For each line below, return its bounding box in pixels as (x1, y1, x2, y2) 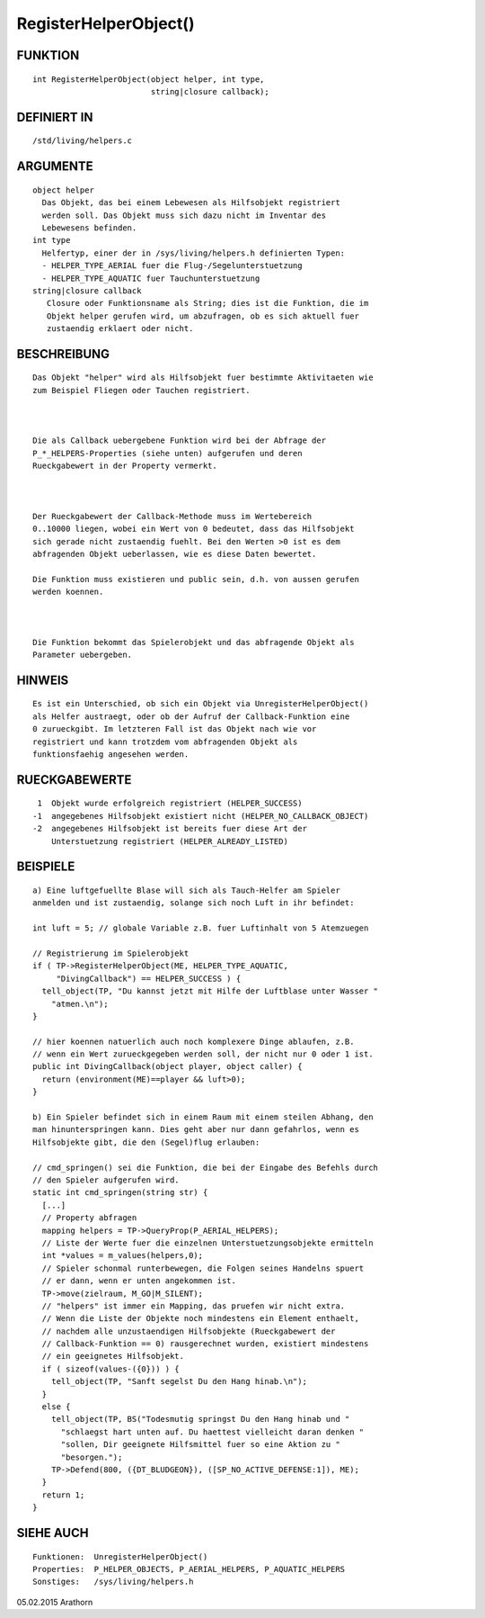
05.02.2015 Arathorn (16, 1596, 93, 1607)
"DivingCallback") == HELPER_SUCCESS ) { (56, 973, 242, 984)
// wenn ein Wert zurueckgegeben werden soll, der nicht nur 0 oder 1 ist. (32, 1049, 374, 1059)
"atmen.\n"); (50, 999, 109, 1009)
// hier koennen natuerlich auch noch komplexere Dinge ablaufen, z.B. (32, 1036, 355, 1047)
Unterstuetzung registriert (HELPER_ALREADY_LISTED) (50, 836, 289, 846)
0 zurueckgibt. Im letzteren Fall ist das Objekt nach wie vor (32, 724, 317, 734)
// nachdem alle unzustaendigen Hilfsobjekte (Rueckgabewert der (41, 1326, 336, 1336)
